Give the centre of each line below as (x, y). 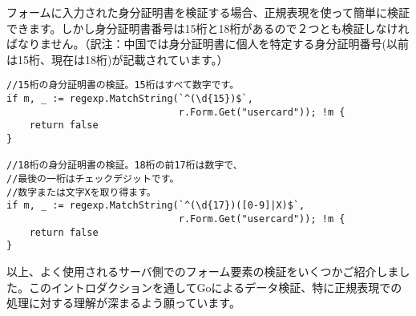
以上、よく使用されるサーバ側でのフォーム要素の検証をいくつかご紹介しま (203, 271)
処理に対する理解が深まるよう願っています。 (123, 303)
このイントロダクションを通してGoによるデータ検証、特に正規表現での (215, 287)
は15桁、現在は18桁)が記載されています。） (117, 59)
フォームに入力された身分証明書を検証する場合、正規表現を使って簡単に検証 (208, 12)
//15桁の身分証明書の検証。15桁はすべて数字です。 (123, 85)
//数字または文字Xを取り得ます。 (81, 192)
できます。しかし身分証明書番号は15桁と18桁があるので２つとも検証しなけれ (208, 28)
